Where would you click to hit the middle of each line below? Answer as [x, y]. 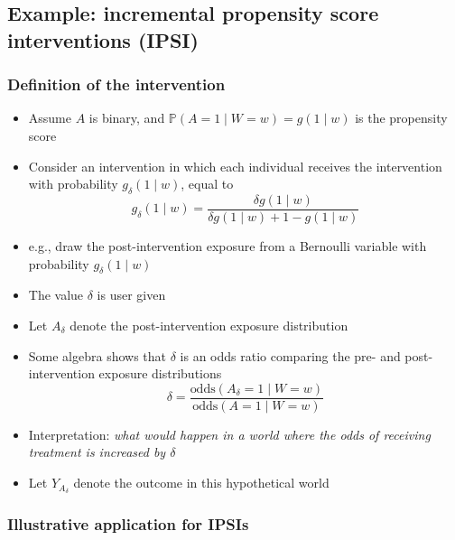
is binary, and [127, 118]
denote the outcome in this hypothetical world [201, 483]
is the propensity [401, 118]
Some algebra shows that [97, 355]
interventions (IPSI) [103, 39]
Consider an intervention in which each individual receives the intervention [235, 166]
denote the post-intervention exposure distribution [209, 326]
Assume [50, 118]
